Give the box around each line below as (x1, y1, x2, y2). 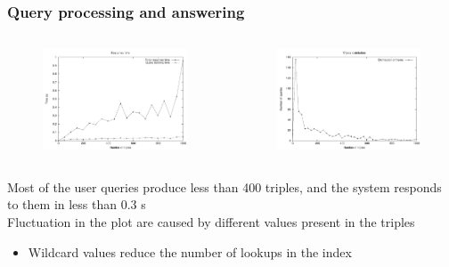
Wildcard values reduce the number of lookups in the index (28, 242, 352, 261)
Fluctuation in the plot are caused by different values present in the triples (7, 213, 415, 231)
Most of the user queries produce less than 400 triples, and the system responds (7, 177, 442, 196)
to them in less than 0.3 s (7, 195, 146, 214)
